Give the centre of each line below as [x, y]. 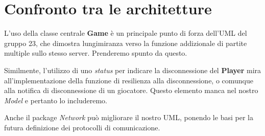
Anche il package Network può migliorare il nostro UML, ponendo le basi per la [129, 117]
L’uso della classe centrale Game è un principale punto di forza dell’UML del [126, 33]
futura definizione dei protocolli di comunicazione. [82, 127]
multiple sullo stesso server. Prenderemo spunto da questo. [96, 53]
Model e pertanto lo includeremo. [56, 100]
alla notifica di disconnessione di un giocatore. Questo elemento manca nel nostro [131, 90]
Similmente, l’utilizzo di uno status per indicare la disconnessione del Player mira [133, 70]
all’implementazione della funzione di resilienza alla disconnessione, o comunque [129, 80]
